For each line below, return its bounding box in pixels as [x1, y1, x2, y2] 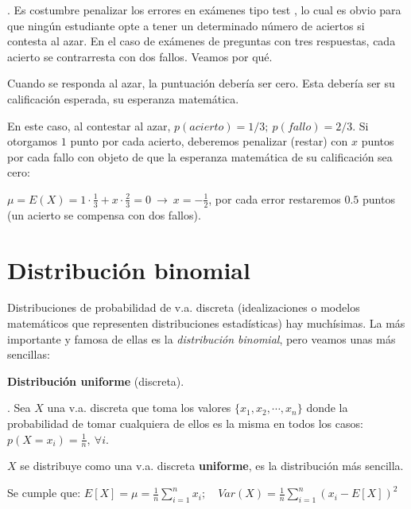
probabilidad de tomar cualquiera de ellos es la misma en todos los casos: [7, 415, 363, 432]
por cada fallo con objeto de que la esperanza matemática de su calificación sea [7, 148, 393, 165]
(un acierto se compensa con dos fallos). [7, 206, 201, 223]
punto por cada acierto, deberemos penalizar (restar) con [70, 133, 348, 150]
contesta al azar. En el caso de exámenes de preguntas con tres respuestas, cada [7, 33, 396, 49]
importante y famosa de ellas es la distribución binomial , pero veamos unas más [7, 330, 396, 347]
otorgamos [7, 133, 58, 150]
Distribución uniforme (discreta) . [7, 372, 184, 389]
